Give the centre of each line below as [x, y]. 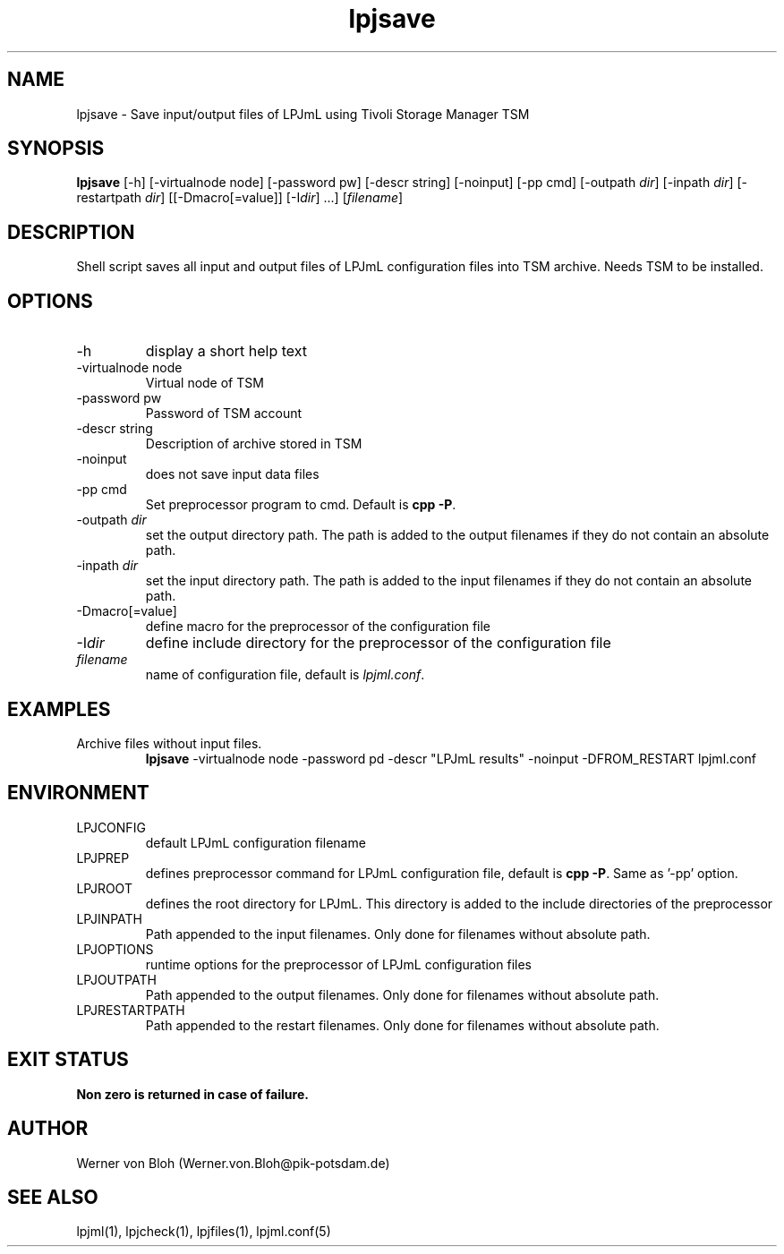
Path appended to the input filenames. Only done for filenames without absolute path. [398, 934]
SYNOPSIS [56, 149]
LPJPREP [103, 857]
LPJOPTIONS [115, 949]
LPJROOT [104, 888]
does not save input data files [232, 474]
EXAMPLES [59, 709]
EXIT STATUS [68, 1060]
